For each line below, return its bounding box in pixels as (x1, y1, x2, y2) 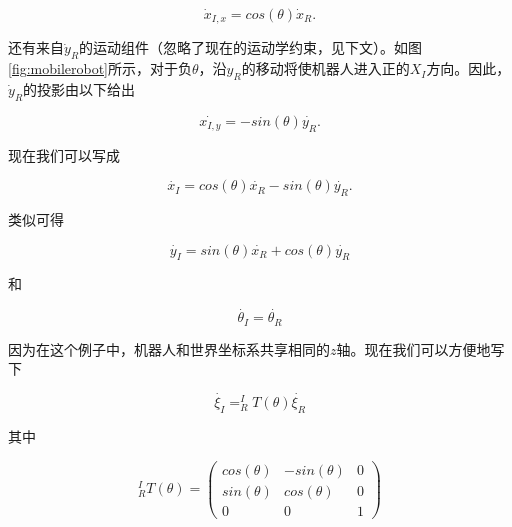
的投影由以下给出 (23, 79, 136, 100)
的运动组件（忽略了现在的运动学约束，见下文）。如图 (79, 37, 423, 58)
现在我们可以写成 (8, 144, 120, 165)
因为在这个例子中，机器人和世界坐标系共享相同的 (8, 338, 330, 359)
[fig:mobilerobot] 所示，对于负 (8, 58, 193, 79)
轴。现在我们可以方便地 (336, 338, 491, 359)
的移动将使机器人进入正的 (241, 58, 410, 79)
